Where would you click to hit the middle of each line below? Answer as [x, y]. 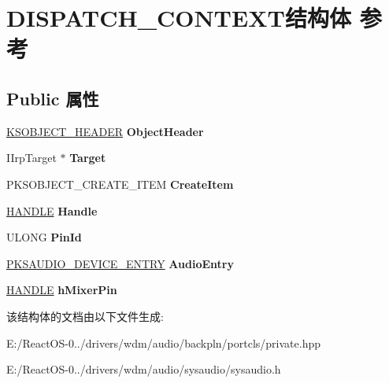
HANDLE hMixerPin [62, 290]
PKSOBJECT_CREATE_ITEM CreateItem [120, 184]
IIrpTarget [31, 158]
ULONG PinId [44, 237]
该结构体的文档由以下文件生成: [85, 316]
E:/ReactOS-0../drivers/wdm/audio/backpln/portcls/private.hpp [163, 342]
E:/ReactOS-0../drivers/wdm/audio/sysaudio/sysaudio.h [144, 369]
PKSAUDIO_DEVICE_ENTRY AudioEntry [120, 263]
